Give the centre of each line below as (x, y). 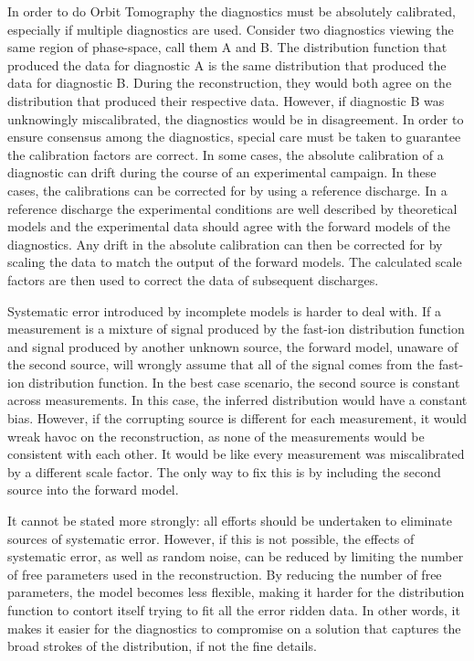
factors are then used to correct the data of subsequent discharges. (193, 279)
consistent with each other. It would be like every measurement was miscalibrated (236, 454)
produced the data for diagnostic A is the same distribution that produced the (227, 64)
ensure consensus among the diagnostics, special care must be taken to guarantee (234, 137)
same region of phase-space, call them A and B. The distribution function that (227, 47)
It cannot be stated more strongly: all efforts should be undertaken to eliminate (230, 521)
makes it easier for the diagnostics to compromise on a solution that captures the (234, 628)
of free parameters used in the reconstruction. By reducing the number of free (225, 574)
